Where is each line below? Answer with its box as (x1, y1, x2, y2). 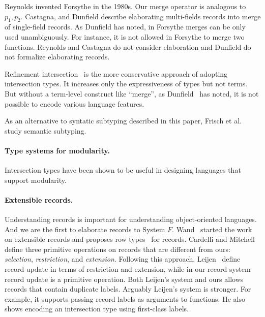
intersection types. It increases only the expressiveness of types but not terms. (5, 78, 248, 89)
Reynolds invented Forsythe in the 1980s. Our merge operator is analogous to (5, 1, 246, 11)
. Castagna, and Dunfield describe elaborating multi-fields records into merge (20, 11, 261, 21)
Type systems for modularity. (5, 145, 110, 155)
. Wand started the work (172, 224, 252, 234)
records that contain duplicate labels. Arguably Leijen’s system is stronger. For (5, 283, 251, 294)
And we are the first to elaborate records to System (5, 224, 165, 234)
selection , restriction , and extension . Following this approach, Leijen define (5, 253, 241, 264)
